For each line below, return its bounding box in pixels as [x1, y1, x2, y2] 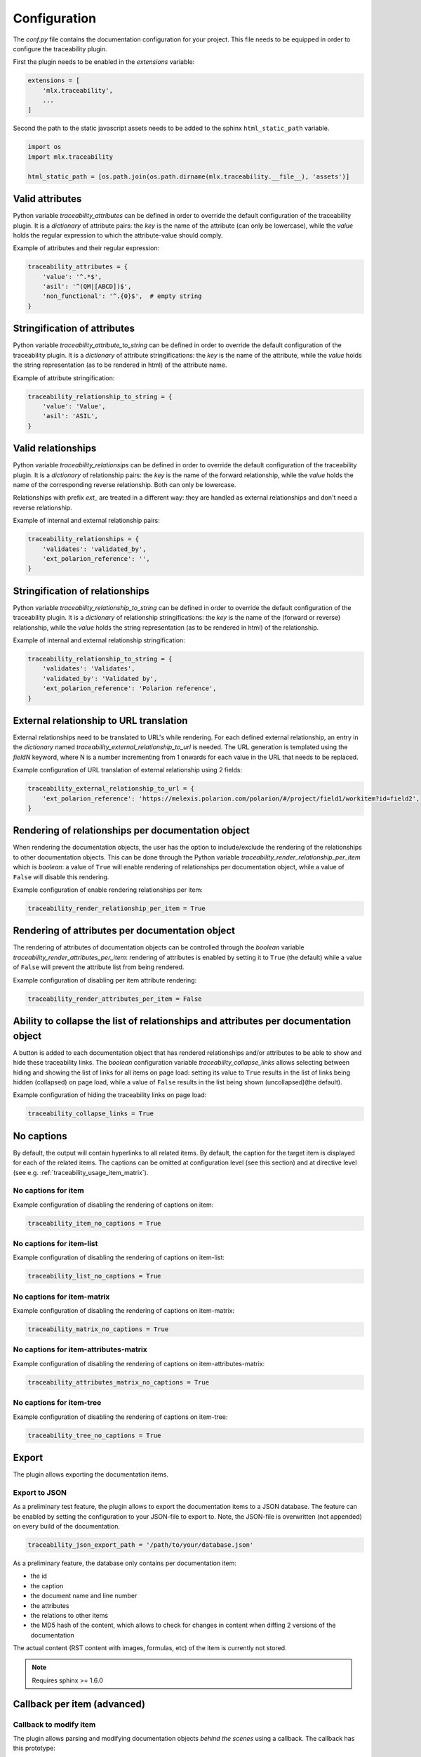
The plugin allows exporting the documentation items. [13, 1470, 168, 1479]
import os [27, 143, 62, 151]
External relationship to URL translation [13, 714, 188, 727]
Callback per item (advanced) [13, 1698, 145, 1710]
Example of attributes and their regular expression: [13, 244, 160, 252]
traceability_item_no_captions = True [27, 1219, 161, 1227]
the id [30, 1571, 47, 1581]
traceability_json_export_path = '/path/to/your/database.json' [27, 1541, 254, 1549]
